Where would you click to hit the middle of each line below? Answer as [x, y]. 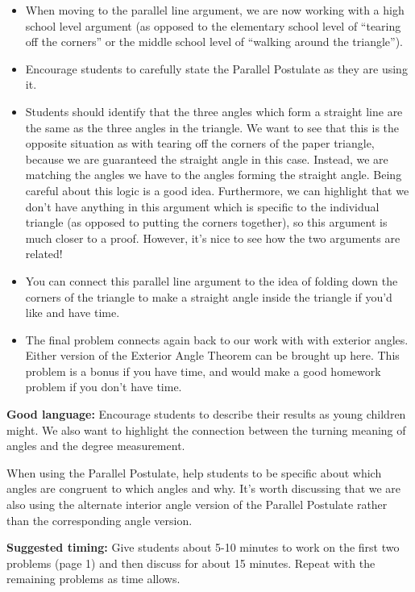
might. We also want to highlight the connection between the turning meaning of [206, 429]
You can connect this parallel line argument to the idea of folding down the [212, 280]
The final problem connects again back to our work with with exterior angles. [217, 339]
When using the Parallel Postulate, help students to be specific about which [194, 472]
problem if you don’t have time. [104, 387]
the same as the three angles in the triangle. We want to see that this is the [212, 127]
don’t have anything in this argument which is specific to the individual [202, 206]
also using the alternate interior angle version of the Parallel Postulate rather [197, 504]
